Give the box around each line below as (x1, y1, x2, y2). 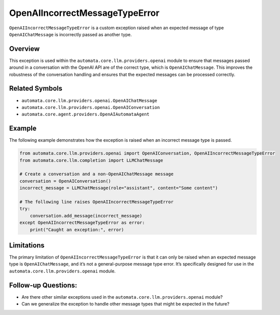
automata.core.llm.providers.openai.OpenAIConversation (21, 105, 160, 110)
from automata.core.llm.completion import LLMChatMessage (19, 157, 163, 163)
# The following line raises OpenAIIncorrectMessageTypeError (19, 199, 174, 205)
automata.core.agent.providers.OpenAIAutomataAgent (21, 111, 150, 117)
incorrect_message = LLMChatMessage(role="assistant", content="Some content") (19, 185, 218, 191)
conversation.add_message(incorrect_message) (30, 213, 142, 218)
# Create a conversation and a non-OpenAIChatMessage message (19, 171, 174, 177)
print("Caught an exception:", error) (30, 227, 124, 232)
